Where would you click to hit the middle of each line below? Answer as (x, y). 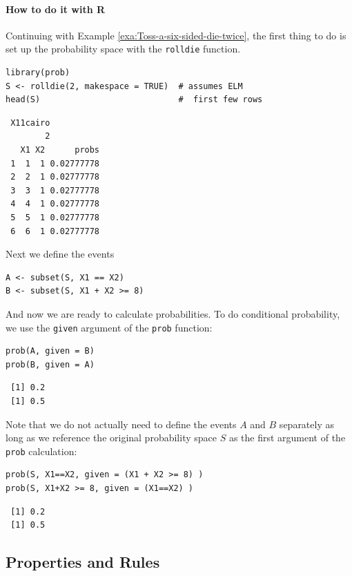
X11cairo (30, 123)
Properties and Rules (83, 562)
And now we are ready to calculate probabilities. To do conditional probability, (173, 313)
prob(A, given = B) (50, 351)
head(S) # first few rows (134, 100)
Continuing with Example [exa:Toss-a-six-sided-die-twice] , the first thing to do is (176, 35)
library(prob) (38, 73)
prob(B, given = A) (50, 364)
